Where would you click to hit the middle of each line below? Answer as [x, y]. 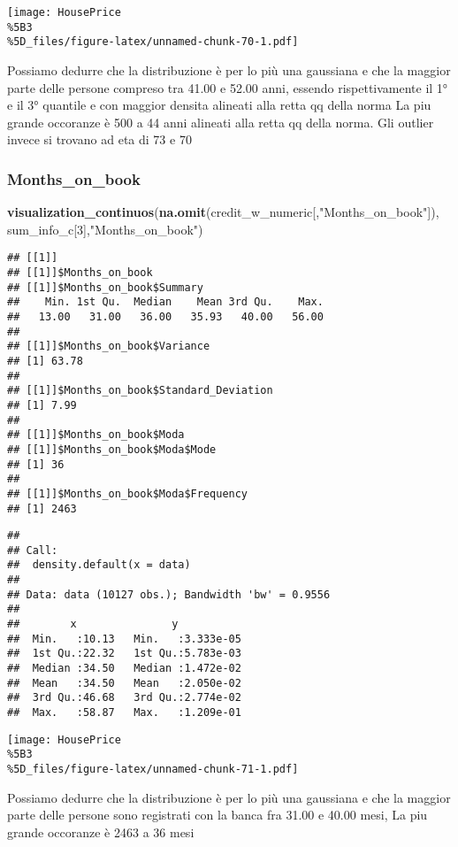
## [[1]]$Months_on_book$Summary [105, 287]
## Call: [33, 550]
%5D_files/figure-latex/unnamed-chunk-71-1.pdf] [153, 769]
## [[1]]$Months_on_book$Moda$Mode [112, 449]
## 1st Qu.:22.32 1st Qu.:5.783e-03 [124, 654]
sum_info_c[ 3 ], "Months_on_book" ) [105, 229]
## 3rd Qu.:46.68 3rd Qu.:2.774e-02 [124, 698]
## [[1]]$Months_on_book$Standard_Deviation [140, 391]
